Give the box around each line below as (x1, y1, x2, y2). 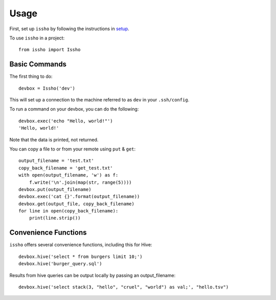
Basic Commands (9, 60, 66, 69)
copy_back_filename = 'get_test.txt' (18, 165, 113, 171)
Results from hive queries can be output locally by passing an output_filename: (9, 272, 176, 278)
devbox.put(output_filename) (18, 186, 91, 192)
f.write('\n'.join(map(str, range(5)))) (29, 179, 132, 185)
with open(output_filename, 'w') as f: (18, 172, 119, 178)
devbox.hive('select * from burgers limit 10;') (18, 253, 143, 260)
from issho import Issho (18, 47, 81, 53)
